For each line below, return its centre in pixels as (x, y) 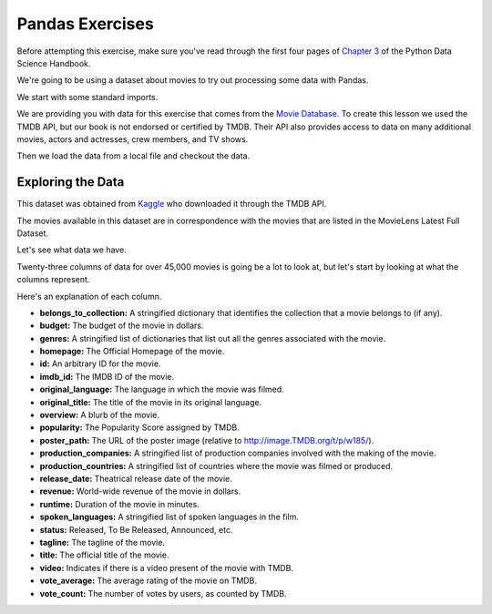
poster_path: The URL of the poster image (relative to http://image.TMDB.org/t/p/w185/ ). (207, 440)
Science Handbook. (54, 63)
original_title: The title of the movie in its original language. (151, 402)
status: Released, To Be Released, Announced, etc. (136, 529)
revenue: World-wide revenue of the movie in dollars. (140, 491)
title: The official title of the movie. (104, 555)
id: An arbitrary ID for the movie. (100, 363)
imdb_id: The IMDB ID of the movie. (107, 376)
